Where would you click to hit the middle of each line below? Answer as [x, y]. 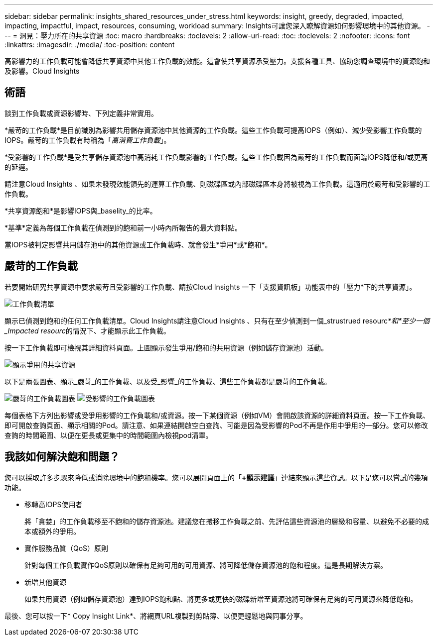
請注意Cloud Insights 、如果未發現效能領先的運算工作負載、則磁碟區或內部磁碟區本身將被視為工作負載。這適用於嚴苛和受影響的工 [218, 184]
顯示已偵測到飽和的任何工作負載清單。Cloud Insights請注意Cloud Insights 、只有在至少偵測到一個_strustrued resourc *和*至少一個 [217, 320]
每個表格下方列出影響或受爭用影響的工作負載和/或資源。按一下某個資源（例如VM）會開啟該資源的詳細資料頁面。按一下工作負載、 [217, 415]
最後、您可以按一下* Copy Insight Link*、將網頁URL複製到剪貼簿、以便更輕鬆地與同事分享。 [156, 616]
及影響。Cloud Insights [42, 71]
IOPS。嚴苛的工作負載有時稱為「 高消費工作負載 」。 [88, 140]
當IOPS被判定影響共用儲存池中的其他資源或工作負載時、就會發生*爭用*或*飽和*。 [138, 244]
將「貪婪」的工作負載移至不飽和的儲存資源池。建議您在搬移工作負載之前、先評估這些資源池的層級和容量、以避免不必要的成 [227, 521]
